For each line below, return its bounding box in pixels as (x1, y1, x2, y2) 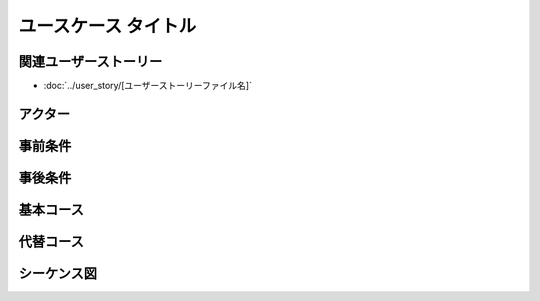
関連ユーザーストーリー (18, 53, 163, 70)
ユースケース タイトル (18, 15, 197, 37)
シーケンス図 (18, 265, 97, 282)
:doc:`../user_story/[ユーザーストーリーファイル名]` (43, 80, 252, 92)
